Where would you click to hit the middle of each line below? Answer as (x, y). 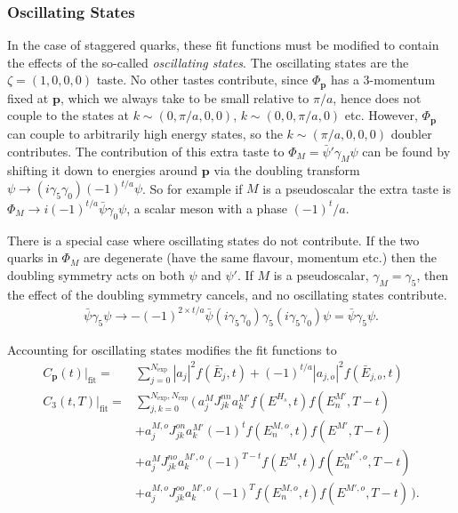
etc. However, (381, 115)
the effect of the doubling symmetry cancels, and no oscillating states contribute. (227, 294)
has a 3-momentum (383, 80)
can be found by (406, 151)
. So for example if (193, 188)
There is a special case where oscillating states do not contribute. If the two (213, 240)
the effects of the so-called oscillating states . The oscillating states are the (208, 62)
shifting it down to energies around (103, 170)
